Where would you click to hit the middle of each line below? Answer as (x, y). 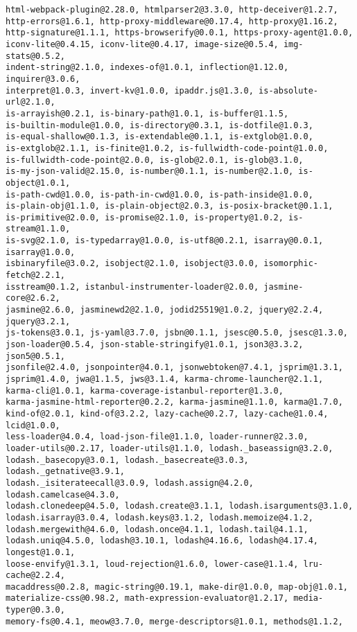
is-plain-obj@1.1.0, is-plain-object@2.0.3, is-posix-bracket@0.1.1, (169, 206)
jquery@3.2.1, (38, 321)
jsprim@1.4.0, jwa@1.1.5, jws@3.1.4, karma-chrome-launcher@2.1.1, (165, 379)
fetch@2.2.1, (35, 275)
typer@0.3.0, (35, 610)
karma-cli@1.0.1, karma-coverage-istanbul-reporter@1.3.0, (145, 390)
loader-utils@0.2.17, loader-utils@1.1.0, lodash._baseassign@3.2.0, (169, 448)
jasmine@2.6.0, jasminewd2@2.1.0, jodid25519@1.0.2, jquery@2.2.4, (165, 310)
